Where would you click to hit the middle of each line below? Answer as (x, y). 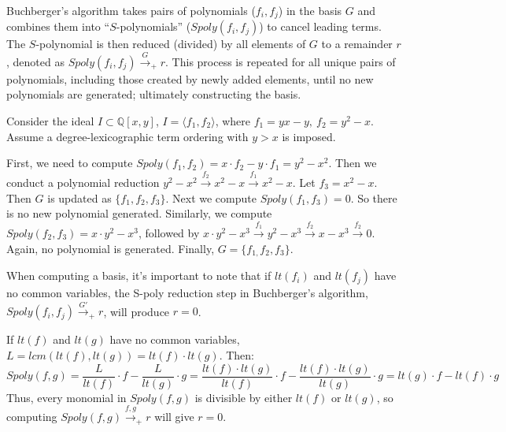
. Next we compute (211, 197)
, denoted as (35, 61)
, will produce (137, 311)
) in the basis (310, 10)
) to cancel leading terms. (320, 26)
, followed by (169, 233)
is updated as (79, 197)
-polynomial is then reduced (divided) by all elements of (171, 44)
